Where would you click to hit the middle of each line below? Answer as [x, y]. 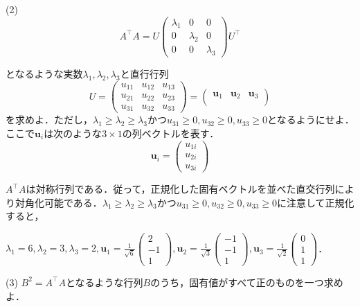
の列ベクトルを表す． [171, 133]
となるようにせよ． [311, 120]
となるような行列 [104, 282]
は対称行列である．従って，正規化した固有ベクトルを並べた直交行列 [180, 188]
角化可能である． [63, 202]
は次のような [73, 133]
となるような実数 [44, 74]
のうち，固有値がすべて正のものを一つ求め [247, 282]
